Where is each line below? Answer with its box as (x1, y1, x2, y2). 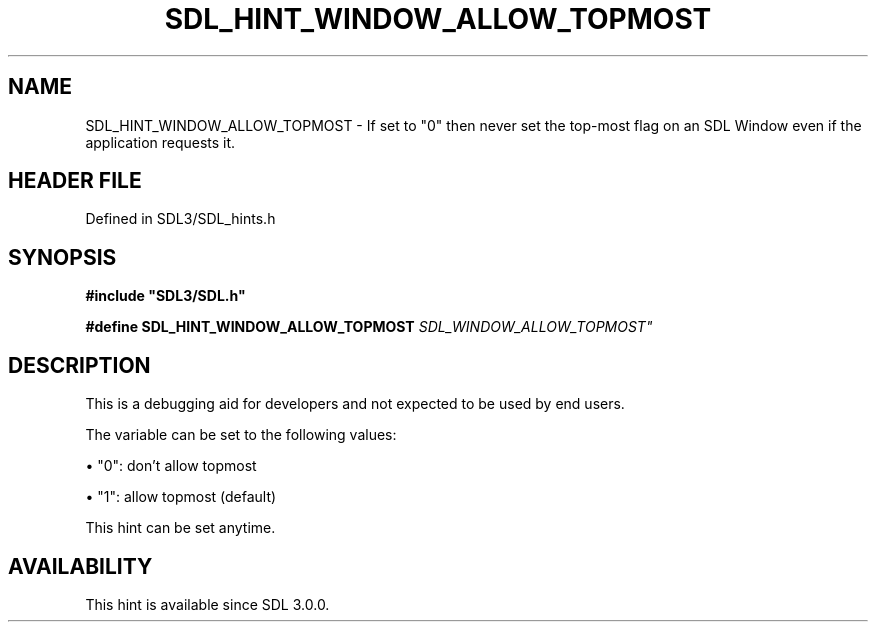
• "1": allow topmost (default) (85, 488, 277, 506)
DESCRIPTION (8, 352, 151, 378)
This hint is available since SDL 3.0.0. (85, 595, 330, 613)
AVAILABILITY (8, 553, 153, 579)
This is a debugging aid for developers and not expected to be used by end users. (85, 395, 625, 413)
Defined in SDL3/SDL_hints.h (85, 210, 276, 228)
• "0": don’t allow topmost (85, 457, 257, 475)
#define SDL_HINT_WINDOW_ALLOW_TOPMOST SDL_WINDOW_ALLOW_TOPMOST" (85, 318, 653, 336)
